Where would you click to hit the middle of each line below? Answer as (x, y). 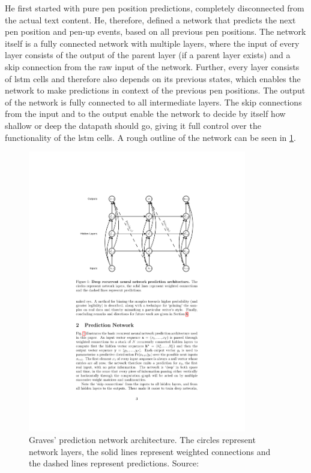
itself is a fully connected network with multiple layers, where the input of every (152, 43)
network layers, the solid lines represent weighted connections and (150, 451)
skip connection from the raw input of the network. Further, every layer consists (152, 66)
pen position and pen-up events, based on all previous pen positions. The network (155, 31)
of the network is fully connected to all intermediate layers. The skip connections (153, 102)
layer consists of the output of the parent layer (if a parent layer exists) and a (148, 55)
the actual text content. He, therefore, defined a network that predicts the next (150, 19)
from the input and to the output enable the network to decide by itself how (145, 114)
